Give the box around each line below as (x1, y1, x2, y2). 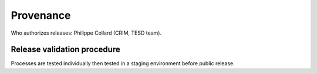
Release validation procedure (11, 45, 120, 55)
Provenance (11, 9, 71, 22)
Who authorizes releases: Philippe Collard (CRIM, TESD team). (11, 29, 161, 36)
